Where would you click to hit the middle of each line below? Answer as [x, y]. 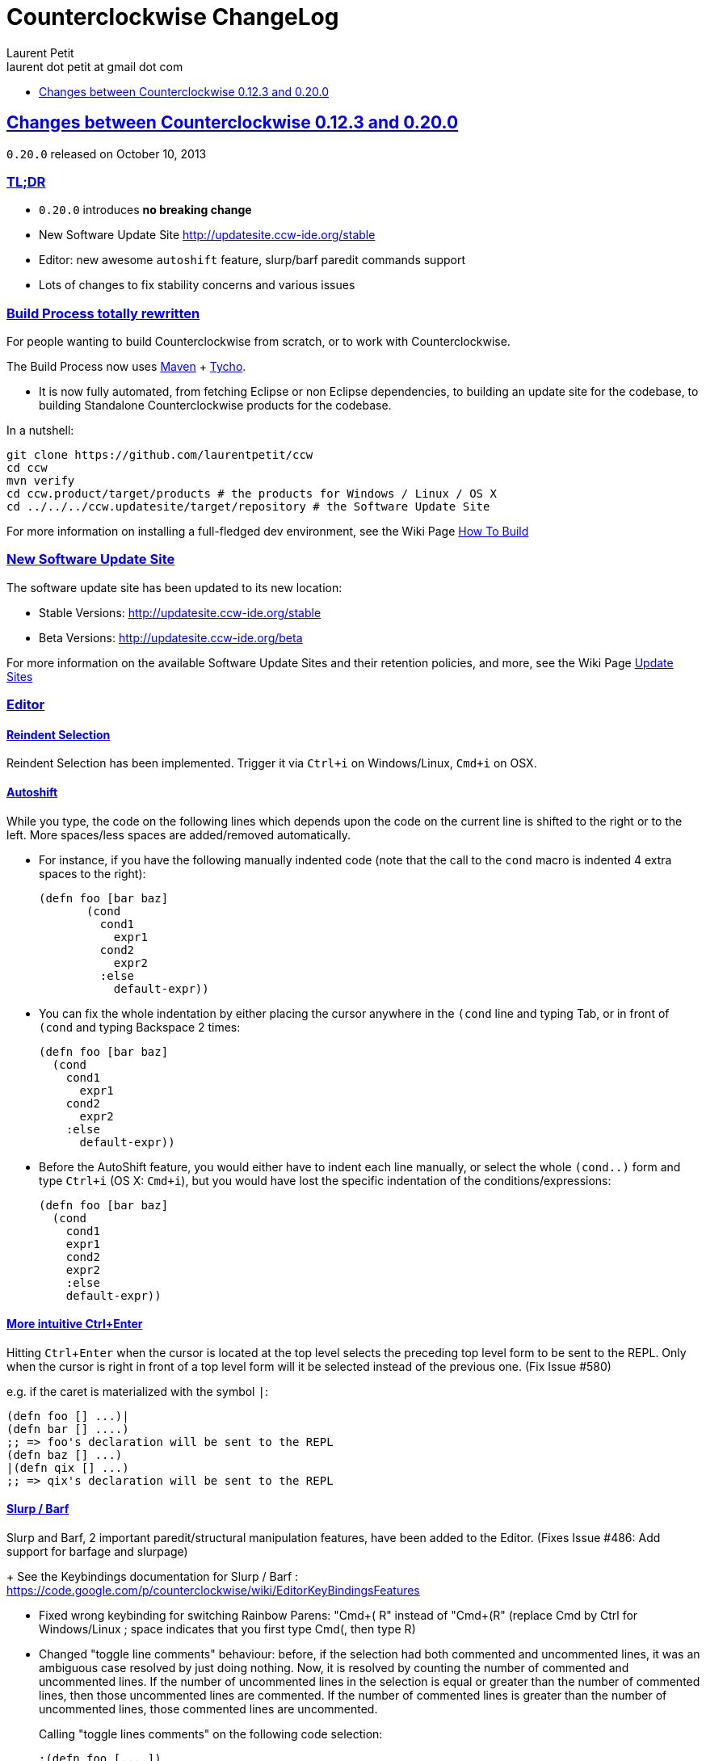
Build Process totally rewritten [103, 313]
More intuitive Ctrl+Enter [75, 1324]
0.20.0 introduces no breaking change [145, 210]
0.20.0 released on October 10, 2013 [107, 153]
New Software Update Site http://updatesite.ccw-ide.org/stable [207, 235]
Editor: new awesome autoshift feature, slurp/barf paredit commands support [252, 260]
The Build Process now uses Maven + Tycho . [126, 367]
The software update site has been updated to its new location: [174, 587]
